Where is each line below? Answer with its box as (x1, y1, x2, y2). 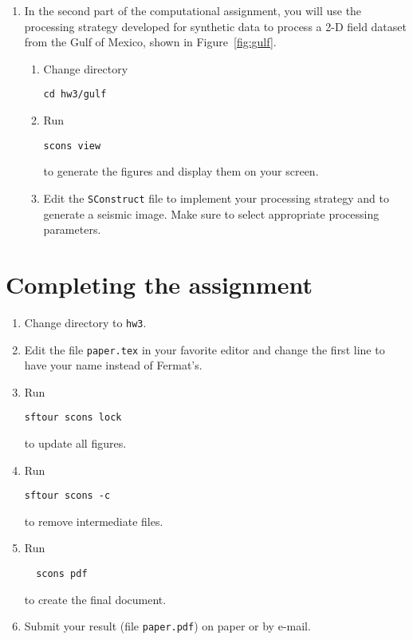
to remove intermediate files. (24, 512, 163, 529)
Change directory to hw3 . (24, 314, 147, 330)
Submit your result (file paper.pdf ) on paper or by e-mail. (24, 618, 311, 634)
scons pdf (36, 568, 88, 580)
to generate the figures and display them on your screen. (43, 163, 319, 180)
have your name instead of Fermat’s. (24, 357, 203, 373)
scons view (43, 140, 101, 152)
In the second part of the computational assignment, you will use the (24, 2, 362, 18)
